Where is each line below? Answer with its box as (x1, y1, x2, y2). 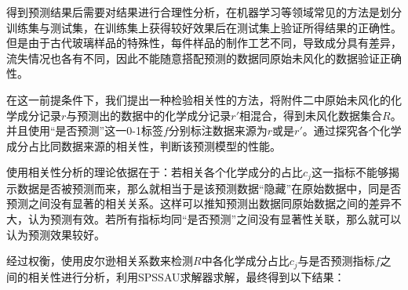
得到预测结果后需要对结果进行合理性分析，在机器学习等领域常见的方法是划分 (6, 4, 402, 20)
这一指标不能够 (311, 164, 388, 180)
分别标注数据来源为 (168, 122, 268, 139)
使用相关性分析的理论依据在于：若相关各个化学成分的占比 (6, 164, 303, 180)
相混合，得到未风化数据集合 (239, 107, 383, 123)
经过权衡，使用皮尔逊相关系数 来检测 (6, 252, 193, 269)
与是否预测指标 (297, 252, 375, 269)
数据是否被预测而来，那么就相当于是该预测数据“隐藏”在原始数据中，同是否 (16, 179, 402, 196)
